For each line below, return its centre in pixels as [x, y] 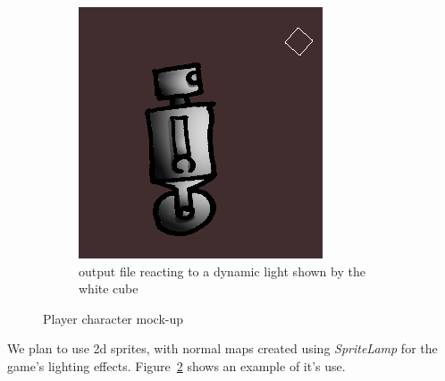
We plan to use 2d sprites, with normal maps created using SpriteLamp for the [222, 348]
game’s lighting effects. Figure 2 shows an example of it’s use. [176, 365]
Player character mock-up [113, 318]
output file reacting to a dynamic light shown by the [222, 271]
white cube [109, 288]
